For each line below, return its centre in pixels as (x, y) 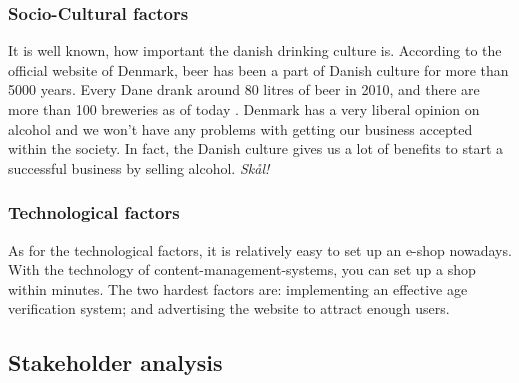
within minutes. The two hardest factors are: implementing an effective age (238, 288)
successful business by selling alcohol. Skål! (139, 167)
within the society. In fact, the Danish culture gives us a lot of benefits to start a (255, 148)
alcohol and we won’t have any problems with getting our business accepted (240, 128)
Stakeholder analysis (115, 362)
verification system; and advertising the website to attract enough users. (229, 308)
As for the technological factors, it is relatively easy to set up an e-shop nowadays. (260, 249)
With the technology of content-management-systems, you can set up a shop (242, 269)
